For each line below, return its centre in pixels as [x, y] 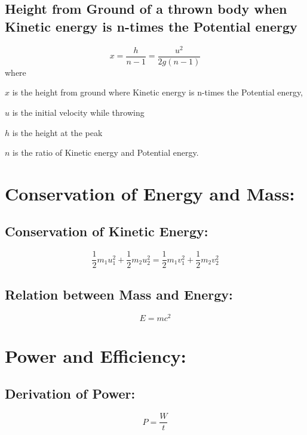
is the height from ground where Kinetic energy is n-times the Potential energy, [158, 92]
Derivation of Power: [70, 394]
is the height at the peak [57, 132]
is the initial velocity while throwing [78, 112]
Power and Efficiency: [96, 355]
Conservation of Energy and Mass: [150, 193]
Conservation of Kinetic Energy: [107, 231]
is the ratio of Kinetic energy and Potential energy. [106, 152]
